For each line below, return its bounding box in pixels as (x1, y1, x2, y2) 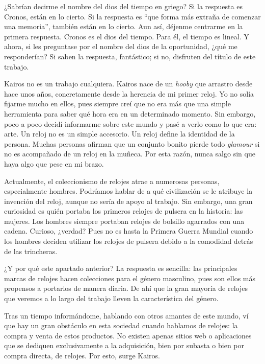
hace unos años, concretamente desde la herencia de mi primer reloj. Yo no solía (4, 88, 254, 99)
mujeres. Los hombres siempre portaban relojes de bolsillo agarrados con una (4, 215, 245, 226)
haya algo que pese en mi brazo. (4, 158, 104, 169)
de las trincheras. (4, 245, 58, 256)
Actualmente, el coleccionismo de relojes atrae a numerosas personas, (4, 175, 220, 186)
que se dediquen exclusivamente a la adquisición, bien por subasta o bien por (4, 340, 245, 351)
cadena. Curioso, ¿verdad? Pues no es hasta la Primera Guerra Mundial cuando (4, 225, 253, 236)
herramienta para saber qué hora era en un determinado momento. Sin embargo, (4, 108, 256, 119)
